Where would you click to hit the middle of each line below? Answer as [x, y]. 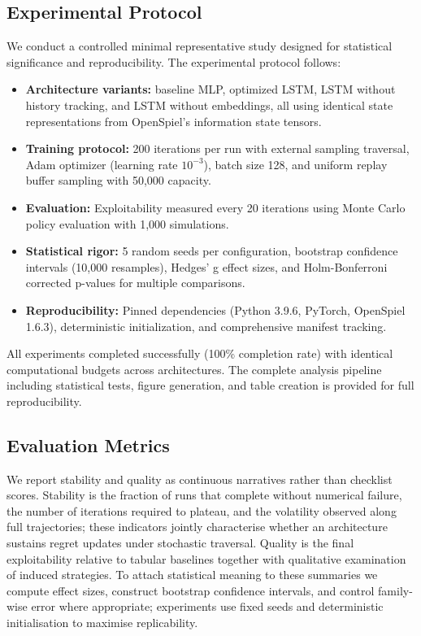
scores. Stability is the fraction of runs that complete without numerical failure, [204, 495]
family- [395, 590]
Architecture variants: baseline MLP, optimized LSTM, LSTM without [210, 89]
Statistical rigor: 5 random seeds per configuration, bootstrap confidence [212, 251]
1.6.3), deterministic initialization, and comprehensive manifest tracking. [206, 326]
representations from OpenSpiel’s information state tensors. [174, 121]
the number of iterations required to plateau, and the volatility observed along [202, 510]
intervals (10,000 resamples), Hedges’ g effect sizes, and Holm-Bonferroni [206, 266]
